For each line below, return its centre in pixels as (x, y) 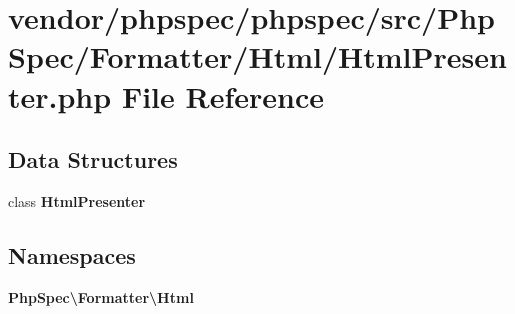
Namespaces (72, 254)
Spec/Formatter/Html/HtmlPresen (257, 56)
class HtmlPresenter (77, 200)
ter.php (60, 95)
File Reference (222, 95)
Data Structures (93, 159)
